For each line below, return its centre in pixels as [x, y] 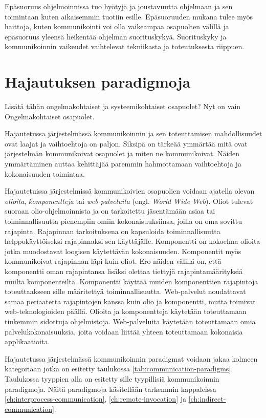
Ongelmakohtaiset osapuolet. [50, 116]
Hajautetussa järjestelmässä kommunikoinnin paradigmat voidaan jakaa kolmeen [131, 358]
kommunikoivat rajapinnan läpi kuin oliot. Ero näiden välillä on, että [113, 261]
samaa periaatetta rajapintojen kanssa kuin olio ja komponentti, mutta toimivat [130, 301]
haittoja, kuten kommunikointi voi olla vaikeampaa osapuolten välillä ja [117, 26]
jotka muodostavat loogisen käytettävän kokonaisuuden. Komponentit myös [123, 251]
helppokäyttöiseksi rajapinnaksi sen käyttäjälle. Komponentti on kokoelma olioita [132, 241]
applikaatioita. [27, 341]
